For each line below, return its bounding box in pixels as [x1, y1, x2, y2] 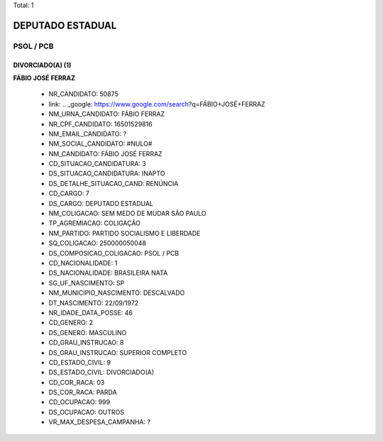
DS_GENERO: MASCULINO [48, 328, 127, 337]
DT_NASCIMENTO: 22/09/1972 [48, 298, 139, 307]
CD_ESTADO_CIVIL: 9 [48, 358, 111, 366]
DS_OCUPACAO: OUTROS [48, 408, 125, 416]
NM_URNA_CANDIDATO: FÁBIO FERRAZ [48, 110, 165, 119]
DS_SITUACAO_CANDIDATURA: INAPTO [48, 169, 166, 178]
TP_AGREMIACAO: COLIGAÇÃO [48, 219, 141, 227]
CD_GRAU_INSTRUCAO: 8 [48, 338, 124, 347]
